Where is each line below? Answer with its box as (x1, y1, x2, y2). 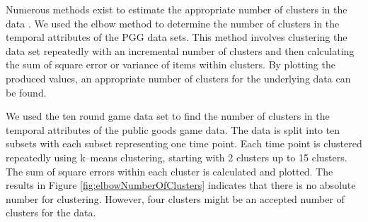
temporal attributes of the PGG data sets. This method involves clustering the (6, 30, 347, 44)
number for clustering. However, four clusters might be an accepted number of (6, 191, 345, 206)
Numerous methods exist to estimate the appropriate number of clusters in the (6, 2, 347, 16)
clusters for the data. (6, 205, 96, 220)
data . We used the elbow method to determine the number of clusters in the (6, 16, 340, 30)
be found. (6, 85, 47, 99)
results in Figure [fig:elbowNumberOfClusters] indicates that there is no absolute (6, 178, 356, 192)
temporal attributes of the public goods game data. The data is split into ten (6, 122, 340, 137)
